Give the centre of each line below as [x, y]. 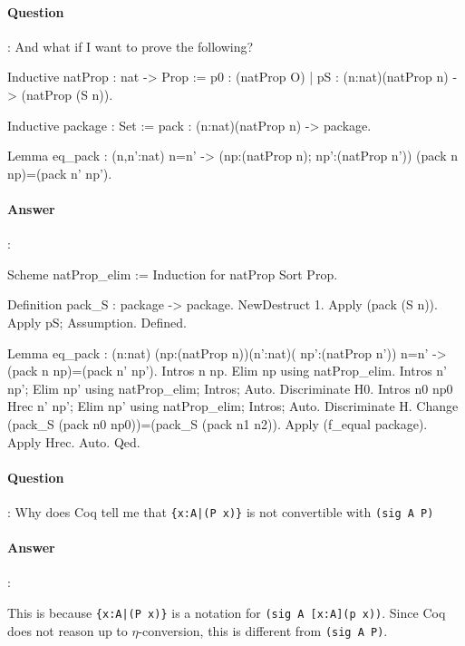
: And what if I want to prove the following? [131, 46]
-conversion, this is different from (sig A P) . [263, 630]
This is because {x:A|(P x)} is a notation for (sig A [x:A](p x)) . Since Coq [227, 612]
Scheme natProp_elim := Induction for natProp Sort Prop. [173, 274]
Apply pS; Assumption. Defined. [97, 322]
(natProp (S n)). [67, 94]
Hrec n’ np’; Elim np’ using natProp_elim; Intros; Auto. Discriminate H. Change [233, 406]
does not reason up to [68, 630]
